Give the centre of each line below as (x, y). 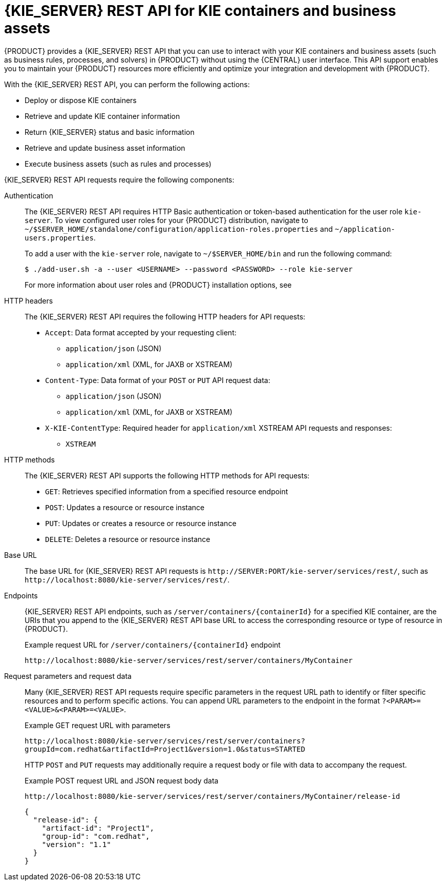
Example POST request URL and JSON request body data (122, 780)
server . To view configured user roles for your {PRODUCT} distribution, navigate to (166, 220)
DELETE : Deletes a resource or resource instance (128, 539)
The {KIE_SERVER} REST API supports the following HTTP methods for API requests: (167, 475)
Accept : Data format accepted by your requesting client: (141, 332)
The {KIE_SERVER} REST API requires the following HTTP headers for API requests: (165, 316)
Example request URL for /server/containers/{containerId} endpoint (153, 645)
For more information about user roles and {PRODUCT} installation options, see (158, 285)
